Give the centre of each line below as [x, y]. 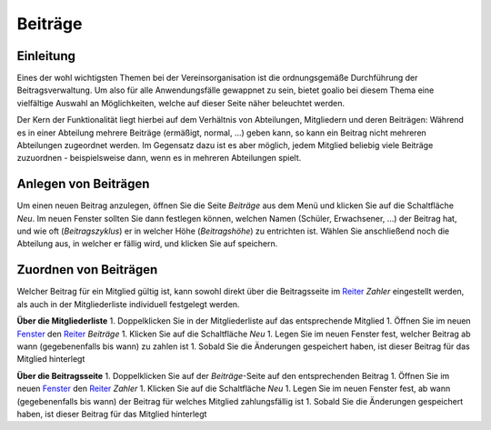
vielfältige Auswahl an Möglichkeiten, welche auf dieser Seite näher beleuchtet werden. [181, 103]
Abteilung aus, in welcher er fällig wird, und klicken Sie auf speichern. [147, 244]
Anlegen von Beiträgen [83, 184]
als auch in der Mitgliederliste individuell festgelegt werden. [128, 304]
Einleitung [46, 56]
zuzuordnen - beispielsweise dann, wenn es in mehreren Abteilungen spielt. [159, 158]
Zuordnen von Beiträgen [87, 270]
